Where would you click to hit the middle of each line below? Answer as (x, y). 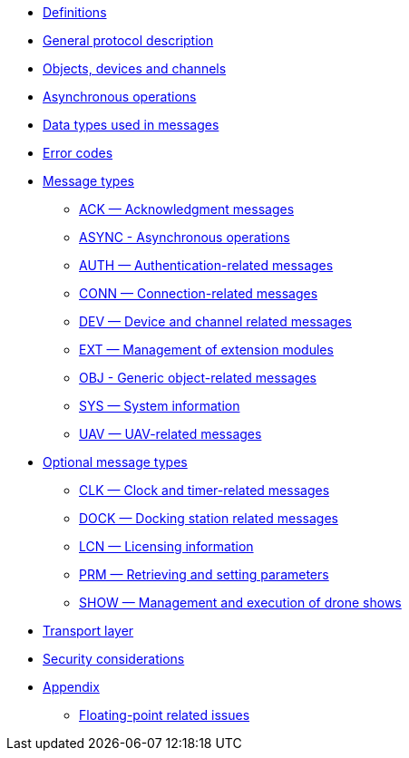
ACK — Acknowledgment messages (187, 209)
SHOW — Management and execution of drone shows (240, 603)
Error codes (78, 153)
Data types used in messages (131, 125)
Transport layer (88, 631)
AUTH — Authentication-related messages (206, 265)
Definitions (75, 12)
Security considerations (114, 659)
